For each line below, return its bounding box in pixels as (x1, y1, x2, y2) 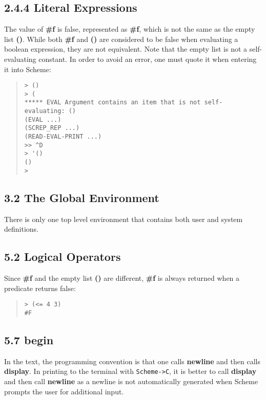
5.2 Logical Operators (4, 249, 121, 264)
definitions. (4, 224, 38, 234)
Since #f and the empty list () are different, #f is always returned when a (4, 272, 240, 283)
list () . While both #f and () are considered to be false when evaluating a (4, 33, 238, 44)
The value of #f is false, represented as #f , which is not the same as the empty (4, 24, 255, 34)
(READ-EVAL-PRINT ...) (24, 133, 102, 141)
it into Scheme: (4, 63, 51, 74)
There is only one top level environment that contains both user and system (4, 213, 243, 224)
